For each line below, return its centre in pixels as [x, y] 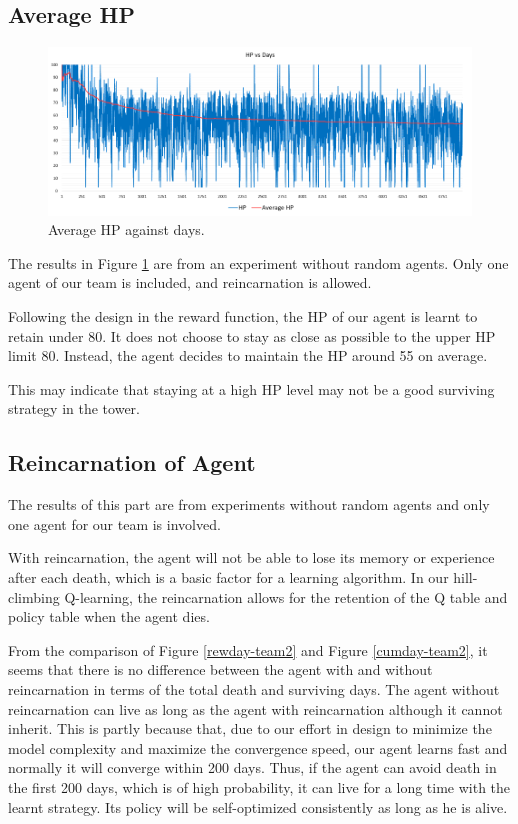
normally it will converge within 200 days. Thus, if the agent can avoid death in [252, 767]
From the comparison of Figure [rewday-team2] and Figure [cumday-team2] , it [248, 649]
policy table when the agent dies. [109, 616]
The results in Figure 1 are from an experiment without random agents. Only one [258, 262]
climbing [34, 596]
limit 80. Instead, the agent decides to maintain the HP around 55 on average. [248, 355]
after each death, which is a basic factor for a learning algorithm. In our [228, 577]
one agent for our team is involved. [114, 523]
